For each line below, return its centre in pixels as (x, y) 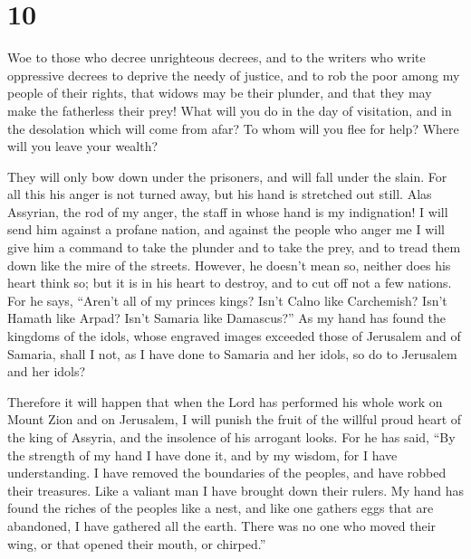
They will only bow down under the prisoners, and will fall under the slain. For (227, 176)
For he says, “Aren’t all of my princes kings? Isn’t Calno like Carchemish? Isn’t (227, 300)
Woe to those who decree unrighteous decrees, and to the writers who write (216, 57)
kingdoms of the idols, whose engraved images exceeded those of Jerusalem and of (234, 336)
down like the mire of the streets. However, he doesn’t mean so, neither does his (229, 265)
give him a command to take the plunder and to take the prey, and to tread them (234, 247)
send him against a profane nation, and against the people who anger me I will (226, 229)
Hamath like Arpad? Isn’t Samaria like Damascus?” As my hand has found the (227, 318)
